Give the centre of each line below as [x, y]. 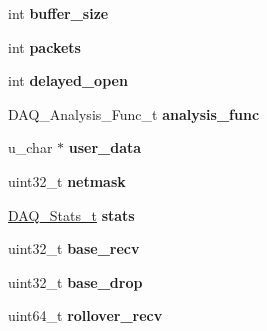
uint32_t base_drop [75, 281]
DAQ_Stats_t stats [71, 214]
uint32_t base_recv [74, 248]
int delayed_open [68, 80]
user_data [105, 147]
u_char [30, 147]
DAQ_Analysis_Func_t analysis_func [134, 113]
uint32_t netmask [67, 180]
